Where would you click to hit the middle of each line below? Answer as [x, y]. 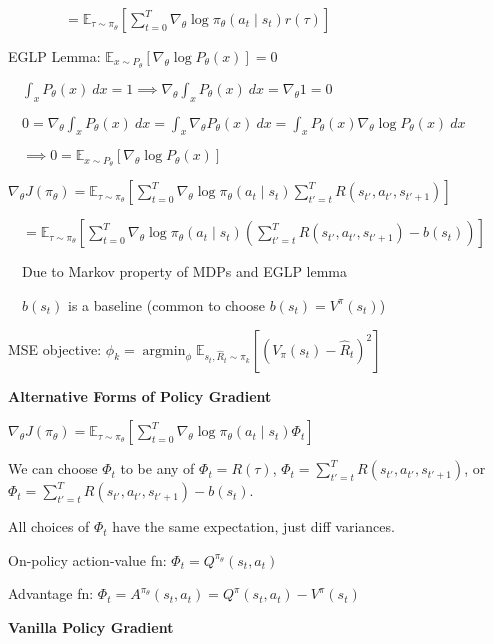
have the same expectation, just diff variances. [253, 526]
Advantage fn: [51, 593]
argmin [164, 350]
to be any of [157, 468]
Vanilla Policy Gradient [91, 626]
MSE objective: [55, 348]
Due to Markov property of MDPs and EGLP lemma [185, 271]
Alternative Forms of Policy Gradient [140, 395]
